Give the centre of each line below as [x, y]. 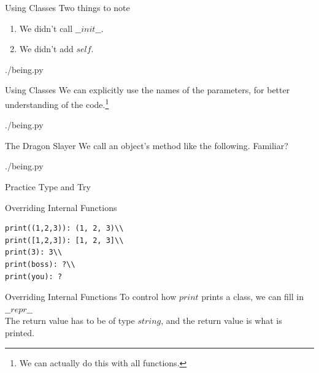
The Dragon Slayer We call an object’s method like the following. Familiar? [147, 145]
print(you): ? [34, 276]
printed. [20, 332]
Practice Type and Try [48, 186]
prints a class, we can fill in [253, 297]
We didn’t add [46, 49]
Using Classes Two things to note [67, 7]
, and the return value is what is [221, 321]
